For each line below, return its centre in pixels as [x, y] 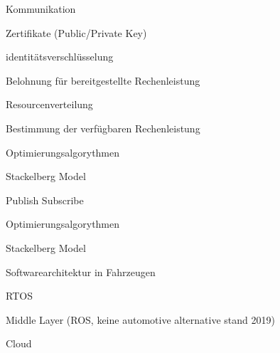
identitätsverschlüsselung [60, 57]
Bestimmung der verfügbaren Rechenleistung [103, 128]
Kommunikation [41, 9]
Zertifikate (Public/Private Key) [76, 32]
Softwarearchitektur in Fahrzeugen [81, 272]
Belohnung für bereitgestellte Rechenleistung [103, 80]
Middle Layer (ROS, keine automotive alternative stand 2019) [140, 319]
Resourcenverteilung [49, 104]
